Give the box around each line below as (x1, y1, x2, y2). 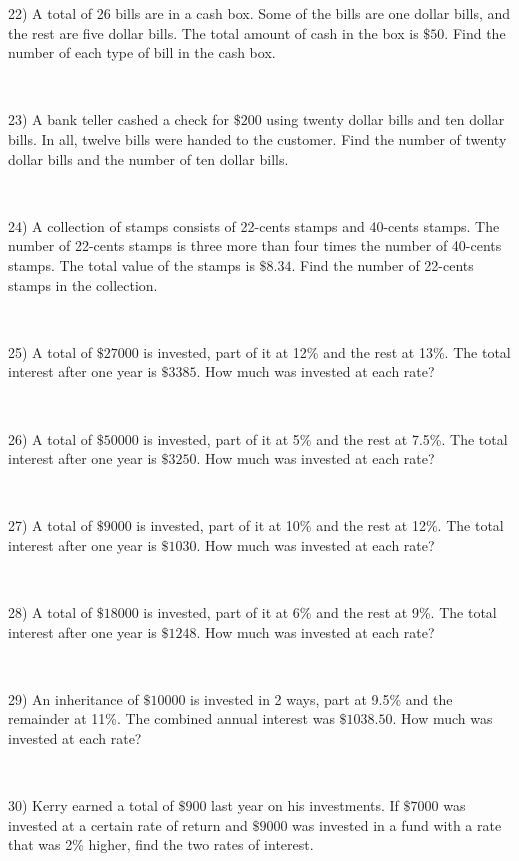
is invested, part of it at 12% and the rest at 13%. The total (143, 341, 511, 362)
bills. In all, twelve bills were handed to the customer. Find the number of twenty (8, 128, 507, 149)
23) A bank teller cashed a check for (8, 109, 230, 130)
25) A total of (8, 341, 92, 362)
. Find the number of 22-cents (291, 254, 474, 275)
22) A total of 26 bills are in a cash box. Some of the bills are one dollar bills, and (8, 3, 511, 23)
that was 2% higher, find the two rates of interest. (8, 834, 314, 855)
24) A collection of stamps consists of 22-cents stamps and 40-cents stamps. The (8, 215, 500, 236)
